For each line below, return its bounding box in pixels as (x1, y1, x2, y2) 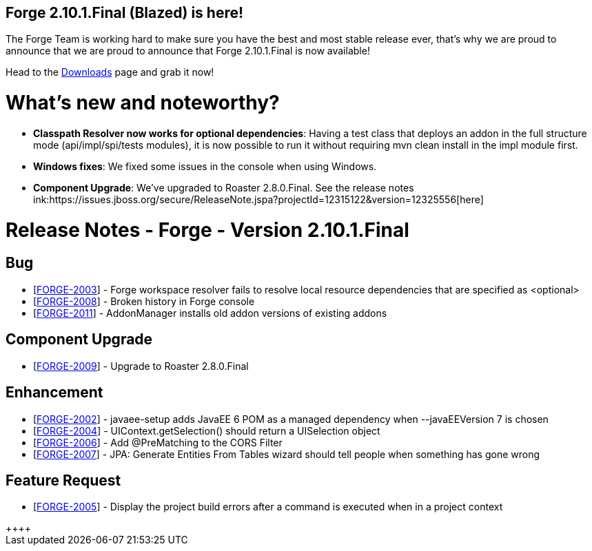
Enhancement (6, 384, 103, 402)
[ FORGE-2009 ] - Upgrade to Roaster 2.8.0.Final (33, 360, 249, 372)
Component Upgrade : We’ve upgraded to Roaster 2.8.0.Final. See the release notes (33, 181, 414, 194)
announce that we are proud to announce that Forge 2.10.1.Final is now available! (6, 45, 370, 57)
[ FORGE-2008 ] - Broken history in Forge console (33, 295, 255, 307)
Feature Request (6, 471, 121, 489)
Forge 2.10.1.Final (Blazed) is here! (6, 4, 244, 21)
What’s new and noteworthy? (6, 91, 280, 115)
